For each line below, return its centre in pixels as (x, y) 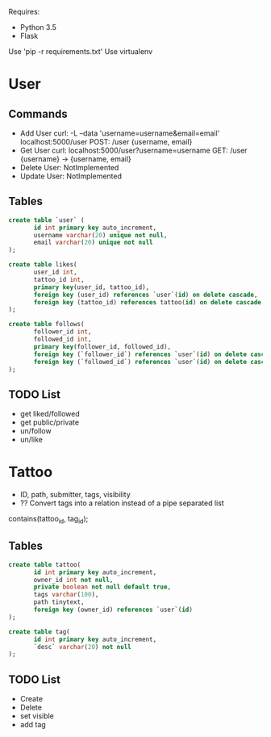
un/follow (35, 431)
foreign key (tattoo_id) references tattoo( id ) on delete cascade (148, 302)
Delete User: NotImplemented (69, 167)
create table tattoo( (45, 564)
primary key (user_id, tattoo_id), (92, 287)
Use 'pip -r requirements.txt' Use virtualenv (81, 51)
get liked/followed (50, 414)
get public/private (49, 422)
